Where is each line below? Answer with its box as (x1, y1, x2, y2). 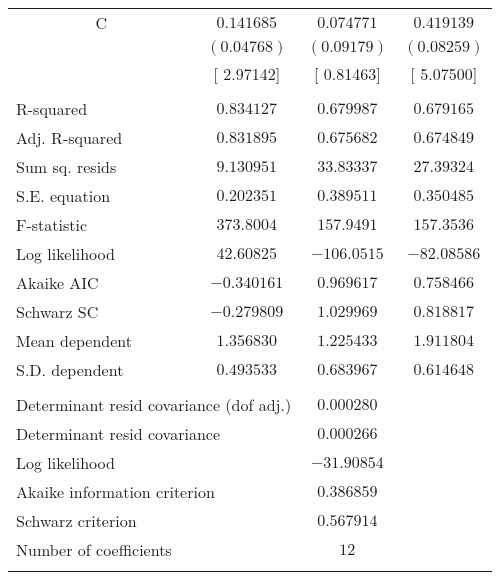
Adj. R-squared (16, 126, 123, 149)
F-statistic (16, 213, 88, 236)
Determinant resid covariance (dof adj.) (16, 393, 292, 416)
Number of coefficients (16, 538, 172, 561)
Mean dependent (16, 329, 133, 352)
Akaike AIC (16, 271, 99, 294)
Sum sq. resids (16, 155, 117, 178)
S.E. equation (16, 184, 111, 207)
